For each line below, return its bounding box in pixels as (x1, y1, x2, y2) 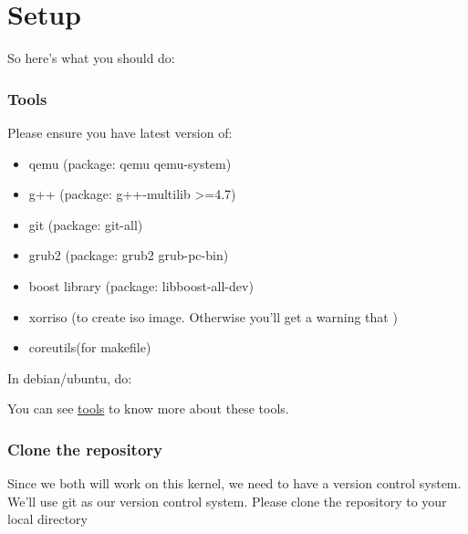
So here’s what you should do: (7, 48, 175, 68)
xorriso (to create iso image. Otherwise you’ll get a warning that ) (28, 307, 398, 326)
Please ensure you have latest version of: (7, 122, 233, 141)
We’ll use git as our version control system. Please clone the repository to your (7, 491, 447, 510)
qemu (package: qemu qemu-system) (28, 153, 232, 173)
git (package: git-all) (28, 215, 143, 234)
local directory (7, 509, 88, 529)
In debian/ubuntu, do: (7, 368, 132, 387)
